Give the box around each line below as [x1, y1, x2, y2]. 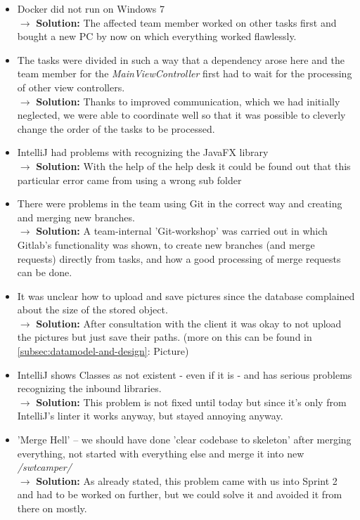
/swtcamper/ [17, 460, 72, 474]
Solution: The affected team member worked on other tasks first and [36, 15, 337, 30]
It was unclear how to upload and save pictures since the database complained [17, 288, 355, 303]
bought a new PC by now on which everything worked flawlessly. [17, 29, 297, 44]
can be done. [17, 265, 72, 280]
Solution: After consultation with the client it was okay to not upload [36, 316, 342, 330]
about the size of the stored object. [17, 302, 168, 317]
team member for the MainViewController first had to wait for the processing [17, 66, 352, 81]
